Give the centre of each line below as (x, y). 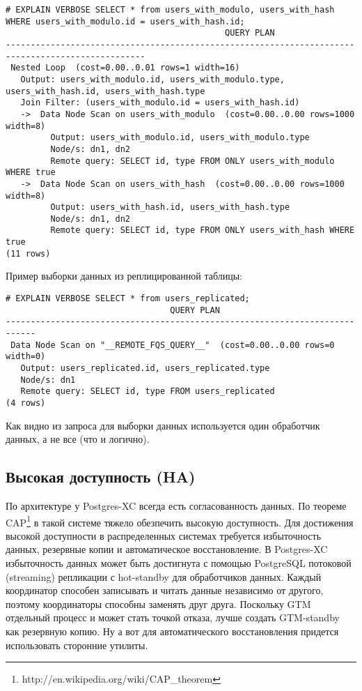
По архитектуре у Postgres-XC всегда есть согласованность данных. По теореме (176, 505)
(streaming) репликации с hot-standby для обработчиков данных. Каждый (164, 576)
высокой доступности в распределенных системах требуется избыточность (164, 535)
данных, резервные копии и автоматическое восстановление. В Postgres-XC (167, 549)
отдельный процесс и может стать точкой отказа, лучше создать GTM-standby (173, 617)
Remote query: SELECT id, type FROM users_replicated (148, 392)
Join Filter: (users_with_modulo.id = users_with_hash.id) (160, 103)
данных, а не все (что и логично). (78, 439)
